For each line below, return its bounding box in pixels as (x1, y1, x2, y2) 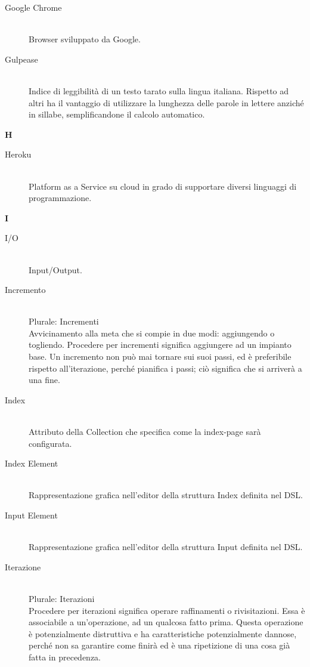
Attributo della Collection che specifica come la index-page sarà (29, 425, 261, 438)
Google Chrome (5, 1, 62, 13)
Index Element (5, 457, 58, 470)
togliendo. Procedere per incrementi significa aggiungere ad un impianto (29, 338, 292, 351)
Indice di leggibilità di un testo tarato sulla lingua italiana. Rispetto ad (29, 84, 289, 97)
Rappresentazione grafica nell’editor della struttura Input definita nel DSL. (29, 541, 303, 553)
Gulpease (5, 53, 38, 65)
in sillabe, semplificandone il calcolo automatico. (29, 108, 205, 121)
